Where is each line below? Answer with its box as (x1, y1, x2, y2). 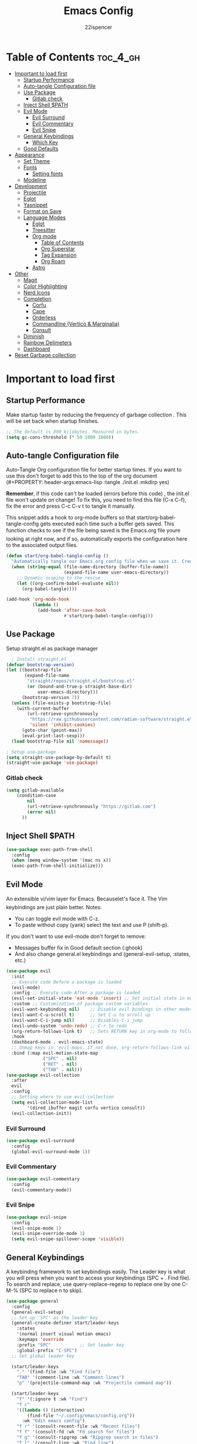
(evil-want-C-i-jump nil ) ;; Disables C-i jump (11, 1017, 143, 1023)
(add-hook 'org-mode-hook (6, 597, 69, 602)
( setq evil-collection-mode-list (11, 1099, 93, 1105)
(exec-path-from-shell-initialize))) (11, 863, 104, 869)
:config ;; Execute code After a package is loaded (11, 990, 141, 996)
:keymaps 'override (16, 1337, 64, 1343)
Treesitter (32, 226, 56, 233)
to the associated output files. (6, 542, 78, 549)
